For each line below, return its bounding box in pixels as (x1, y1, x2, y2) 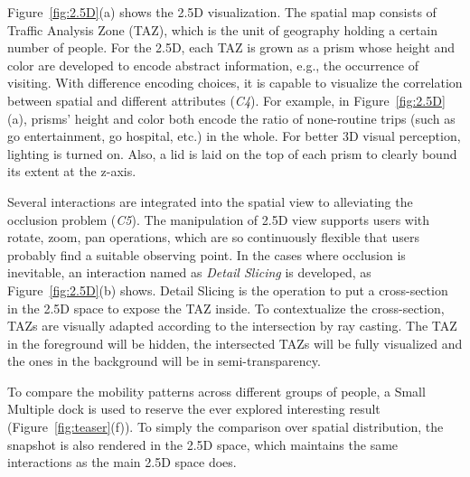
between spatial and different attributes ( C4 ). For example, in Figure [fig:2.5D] (7, 90, 446, 109)
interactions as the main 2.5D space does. (7, 453, 237, 472)
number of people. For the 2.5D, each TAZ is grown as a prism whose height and (7, 38, 456, 57)
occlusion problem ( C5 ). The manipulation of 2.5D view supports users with (7, 210, 430, 229)
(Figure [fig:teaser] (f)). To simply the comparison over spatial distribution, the (7, 417, 444, 436)
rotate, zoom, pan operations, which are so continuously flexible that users (7, 228, 419, 247)
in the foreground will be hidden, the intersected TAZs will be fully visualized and (7, 333, 463, 352)
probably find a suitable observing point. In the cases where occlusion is (7, 245, 406, 264)
